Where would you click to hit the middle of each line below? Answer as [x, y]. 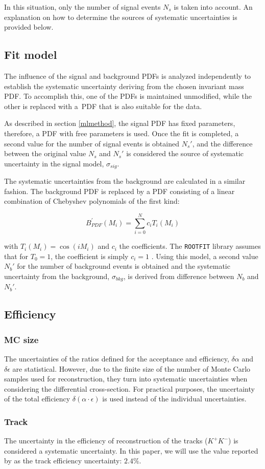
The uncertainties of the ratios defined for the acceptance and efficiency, [117, 358]
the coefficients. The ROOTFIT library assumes [190, 246]
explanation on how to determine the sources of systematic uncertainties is [121, 17]
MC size [21, 339]
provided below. [29, 27]
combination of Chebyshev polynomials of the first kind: [92, 201]
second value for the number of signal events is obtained [92, 143]
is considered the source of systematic [185, 153]
